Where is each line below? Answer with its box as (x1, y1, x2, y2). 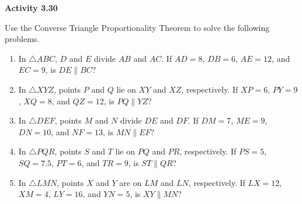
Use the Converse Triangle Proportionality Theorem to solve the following (5, 21, 270, 33)
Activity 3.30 (5, 2, 58, 13)
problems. (5, 33, 40, 45)
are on (119, 176, 142, 188)
